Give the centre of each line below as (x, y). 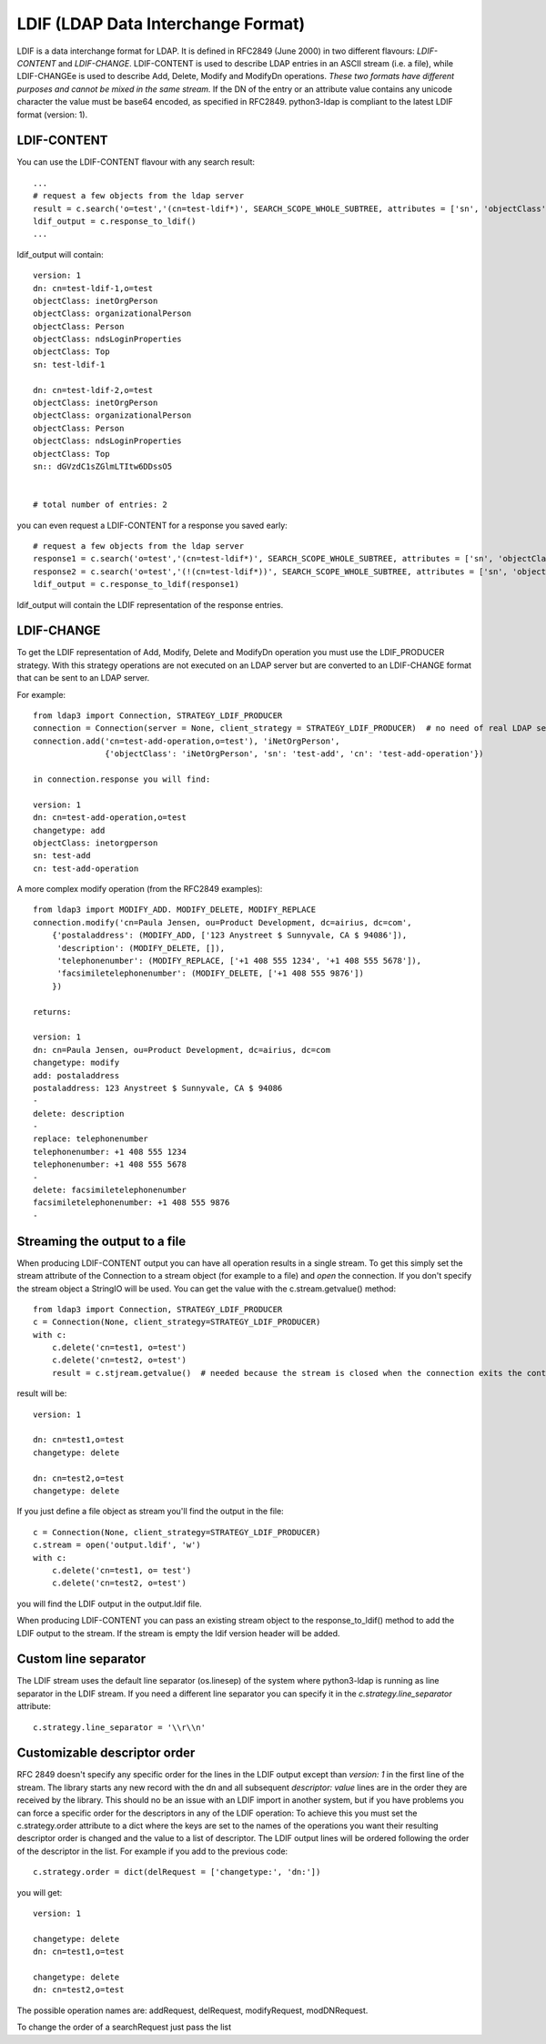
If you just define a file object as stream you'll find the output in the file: (150, 1512)
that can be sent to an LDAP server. (83, 678)
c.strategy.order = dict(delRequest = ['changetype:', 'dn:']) (177, 1872)
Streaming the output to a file (101, 1241)
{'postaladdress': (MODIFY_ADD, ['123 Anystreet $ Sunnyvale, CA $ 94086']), (229, 936)
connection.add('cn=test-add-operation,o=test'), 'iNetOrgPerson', (187, 741)
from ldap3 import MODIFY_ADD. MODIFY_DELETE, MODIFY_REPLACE (175, 910)
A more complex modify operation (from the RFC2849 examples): (140, 889)
